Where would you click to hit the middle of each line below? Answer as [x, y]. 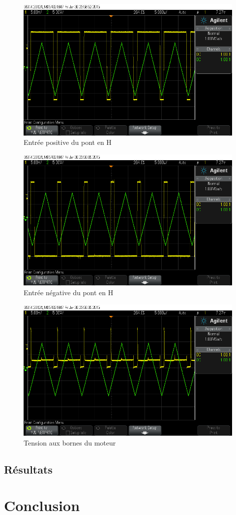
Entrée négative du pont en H [69, 292]
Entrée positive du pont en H [68, 142]
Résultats [28, 469]
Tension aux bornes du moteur [70, 442]
